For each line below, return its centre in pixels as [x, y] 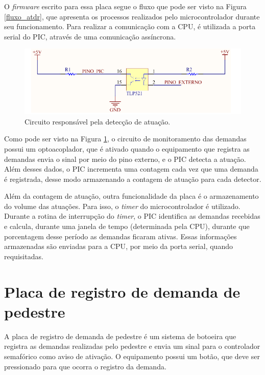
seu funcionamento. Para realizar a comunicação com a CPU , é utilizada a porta [130, 26]
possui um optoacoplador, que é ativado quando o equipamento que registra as [127, 148]
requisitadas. [24, 256]
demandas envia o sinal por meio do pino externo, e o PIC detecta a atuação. [125, 159]
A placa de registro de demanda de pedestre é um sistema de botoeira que [120, 336]
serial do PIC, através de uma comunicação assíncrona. [90, 36]
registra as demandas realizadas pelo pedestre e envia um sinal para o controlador [132, 346]
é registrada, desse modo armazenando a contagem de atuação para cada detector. [133, 179]
